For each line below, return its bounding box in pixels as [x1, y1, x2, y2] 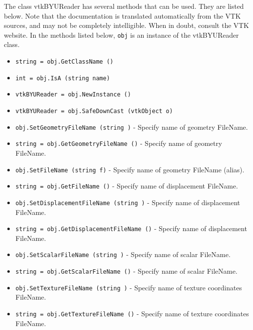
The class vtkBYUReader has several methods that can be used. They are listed [4, 1, 244, 11]
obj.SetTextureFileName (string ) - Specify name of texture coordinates [15, 282, 242, 292]
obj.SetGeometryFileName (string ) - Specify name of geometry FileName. [15, 121, 248, 132]
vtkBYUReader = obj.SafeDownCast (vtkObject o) [15, 108, 173, 115]
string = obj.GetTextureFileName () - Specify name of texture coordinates [15, 308, 249, 318]
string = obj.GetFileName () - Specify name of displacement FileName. [15, 181, 238, 191]
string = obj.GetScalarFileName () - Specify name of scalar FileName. [15, 266, 238, 276]
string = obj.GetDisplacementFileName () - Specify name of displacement [15, 223, 247, 234]
